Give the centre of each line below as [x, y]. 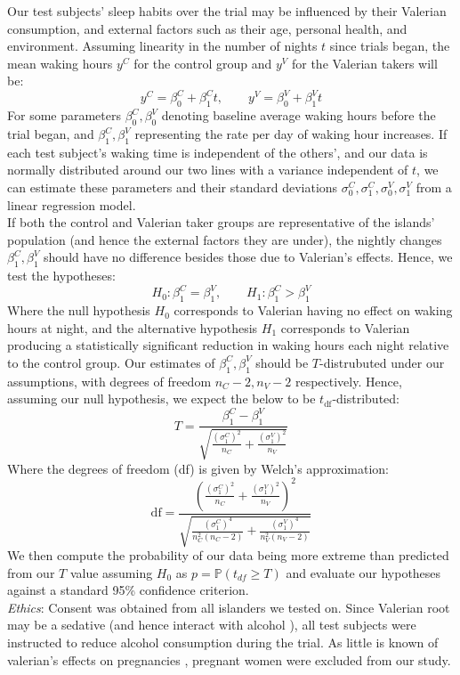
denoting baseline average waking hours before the [299, 115]
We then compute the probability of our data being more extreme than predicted [228, 555]
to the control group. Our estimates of [111, 362]
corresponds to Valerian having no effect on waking [313, 310]
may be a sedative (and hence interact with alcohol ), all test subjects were [212, 625]
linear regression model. [72, 204]
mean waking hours [60, 63]
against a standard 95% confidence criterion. [128, 590]
